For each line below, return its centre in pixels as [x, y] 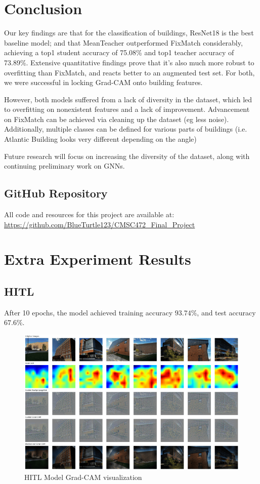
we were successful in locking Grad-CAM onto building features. [103, 82]
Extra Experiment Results [98, 259]
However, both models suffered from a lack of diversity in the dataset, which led [128, 99]
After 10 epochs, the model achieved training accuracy [89, 312]
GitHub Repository [56, 193]
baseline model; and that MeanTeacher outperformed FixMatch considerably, [123, 42]
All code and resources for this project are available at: [89, 214]
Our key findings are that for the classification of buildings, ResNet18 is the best [129, 33]
